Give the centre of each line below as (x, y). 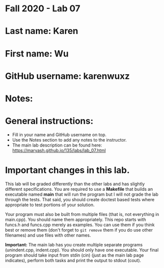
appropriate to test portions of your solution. (50, 205)
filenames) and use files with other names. (48, 235)
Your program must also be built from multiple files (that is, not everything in (82, 214)
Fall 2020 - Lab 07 (43, 9)
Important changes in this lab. (68, 170)
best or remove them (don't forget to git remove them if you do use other (79, 230)
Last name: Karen (42, 31)
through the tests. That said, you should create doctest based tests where (80, 199)
